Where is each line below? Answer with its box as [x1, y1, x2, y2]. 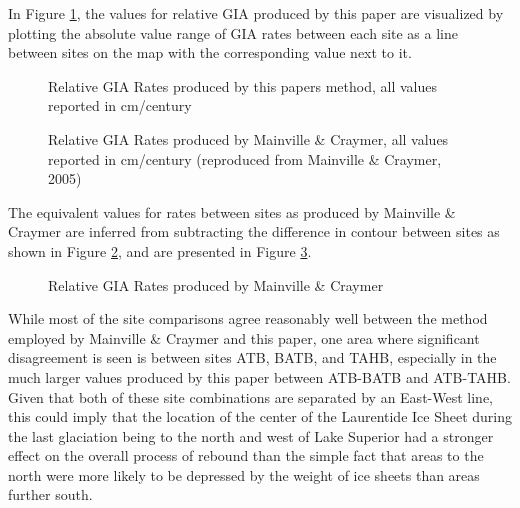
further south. [8, 484, 93, 505]
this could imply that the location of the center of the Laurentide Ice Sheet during [8, 406, 513, 427]
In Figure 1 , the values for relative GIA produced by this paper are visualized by [8, 3, 504, 23]
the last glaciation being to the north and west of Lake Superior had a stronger [8, 425, 494, 446]
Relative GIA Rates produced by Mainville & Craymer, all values [48, 128, 449, 149]
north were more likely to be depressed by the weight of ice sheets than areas [8, 464, 480, 485]
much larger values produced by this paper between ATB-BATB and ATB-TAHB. [8, 366, 511, 387]
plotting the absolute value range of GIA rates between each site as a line [8, 22, 458, 43]
